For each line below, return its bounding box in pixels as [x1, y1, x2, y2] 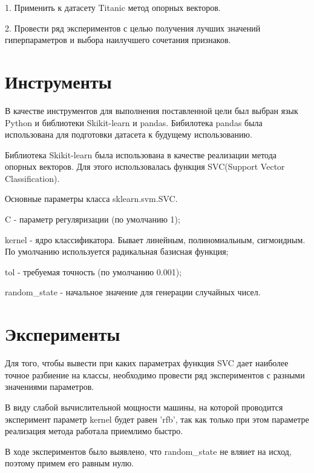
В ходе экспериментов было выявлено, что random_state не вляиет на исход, [5, 444, 292, 457]
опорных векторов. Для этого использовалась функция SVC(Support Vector [5, 160, 285, 173]
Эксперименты [5, 321, 120, 346]
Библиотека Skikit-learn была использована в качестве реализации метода [5, 148, 277, 161]
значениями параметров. [5, 380, 94, 393]
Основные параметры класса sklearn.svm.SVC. [5, 192, 178, 205]
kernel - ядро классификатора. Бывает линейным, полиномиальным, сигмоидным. [5, 233, 306, 246]
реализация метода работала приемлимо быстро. [5, 424, 183, 437]
